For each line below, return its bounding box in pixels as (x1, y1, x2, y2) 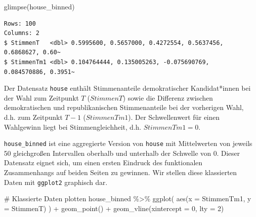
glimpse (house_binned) (4, 1, 75, 11)
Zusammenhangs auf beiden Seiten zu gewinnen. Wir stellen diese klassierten (4, 167, 237, 178)
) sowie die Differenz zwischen (123, 92, 213, 103)
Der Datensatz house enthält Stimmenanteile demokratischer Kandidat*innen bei (4, 83, 251, 93)
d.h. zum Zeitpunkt (4, 112, 63, 122)
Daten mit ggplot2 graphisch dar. (4, 177, 108, 187)
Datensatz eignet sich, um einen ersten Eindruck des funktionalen (4, 157, 203, 168)
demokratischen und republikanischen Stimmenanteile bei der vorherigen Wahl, (4, 102, 244, 112)
